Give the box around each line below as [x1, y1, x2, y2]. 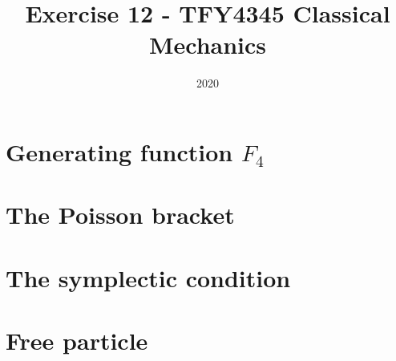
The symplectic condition [6, 261, 291, 294]
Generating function [6, 135, 233, 168]
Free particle [6, 324, 148, 357]
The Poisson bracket [6, 198, 235, 231]
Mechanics [148, 28, 267, 61]
